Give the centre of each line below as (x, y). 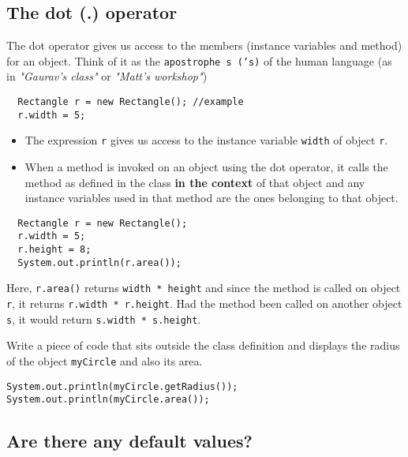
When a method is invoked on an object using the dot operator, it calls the (206, 167)
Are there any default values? (129, 441)
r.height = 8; (54, 250)
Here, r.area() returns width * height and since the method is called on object (204, 288)
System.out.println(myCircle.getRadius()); (122, 386)
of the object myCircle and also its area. (105, 360)
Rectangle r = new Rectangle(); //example (131, 102)
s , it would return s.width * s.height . (104, 318)
